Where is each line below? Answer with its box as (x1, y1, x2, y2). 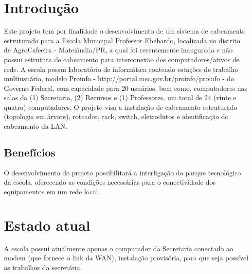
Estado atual (4, 215, 90, 235)
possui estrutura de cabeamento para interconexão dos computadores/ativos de (4, 54, 240, 64)
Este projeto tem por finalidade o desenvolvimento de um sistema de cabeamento (4, 26, 246, 36)
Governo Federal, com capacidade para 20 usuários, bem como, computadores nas (4, 83, 248, 93)
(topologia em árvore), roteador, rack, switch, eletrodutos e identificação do (4, 111, 229, 121)
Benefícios (4, 145, 55, 160)
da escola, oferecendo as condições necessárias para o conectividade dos (4, 177, 216, 187)
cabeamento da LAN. (4, 121, 68, 131)
